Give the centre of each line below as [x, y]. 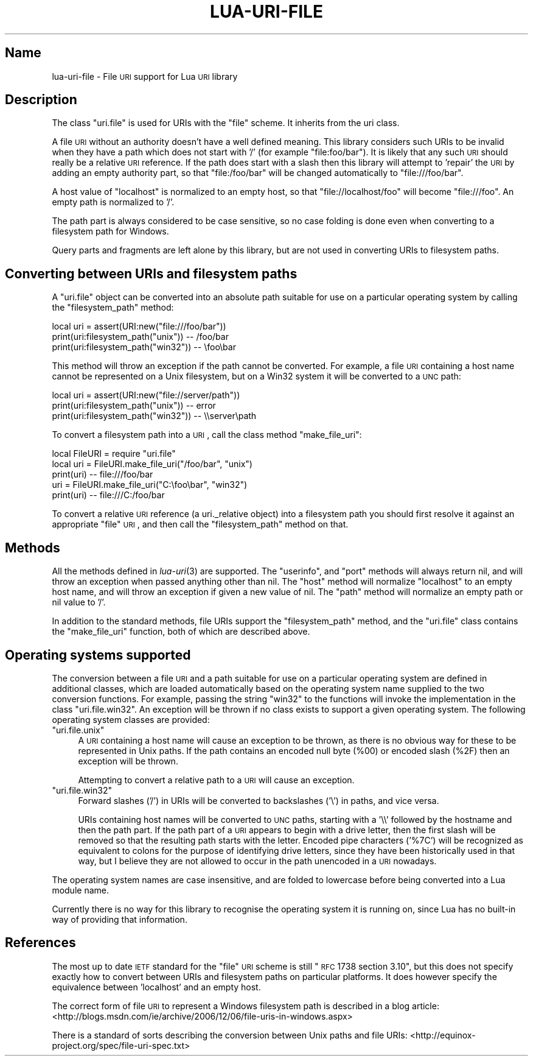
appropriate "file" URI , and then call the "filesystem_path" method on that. [200, 524]
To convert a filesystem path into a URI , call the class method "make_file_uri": [207, 435]
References [40, 943]
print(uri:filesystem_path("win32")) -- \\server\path [154, 416]
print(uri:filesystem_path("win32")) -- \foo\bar [144, 347]
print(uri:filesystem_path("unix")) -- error [134, 406]
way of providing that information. [120, 919]
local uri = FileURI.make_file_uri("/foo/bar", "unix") [152, 464]
